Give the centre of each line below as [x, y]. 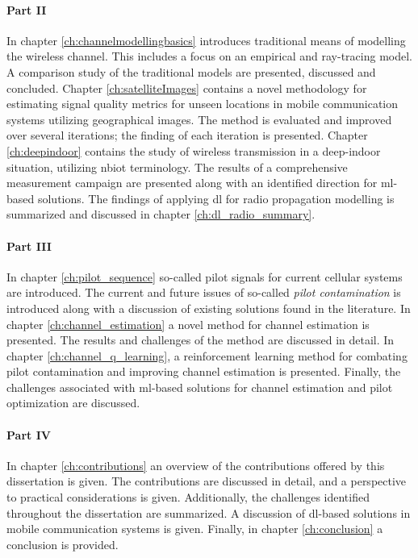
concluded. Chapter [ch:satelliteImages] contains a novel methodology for [187, 87]
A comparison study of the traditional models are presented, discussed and [191, 71]
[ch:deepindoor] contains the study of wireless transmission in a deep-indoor [194, 150]
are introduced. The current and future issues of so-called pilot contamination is [204, 292]
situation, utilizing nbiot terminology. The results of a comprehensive [177, 167]
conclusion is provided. [63, 544]
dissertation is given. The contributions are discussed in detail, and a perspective [207, 481]
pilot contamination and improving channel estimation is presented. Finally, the [204, 371]
